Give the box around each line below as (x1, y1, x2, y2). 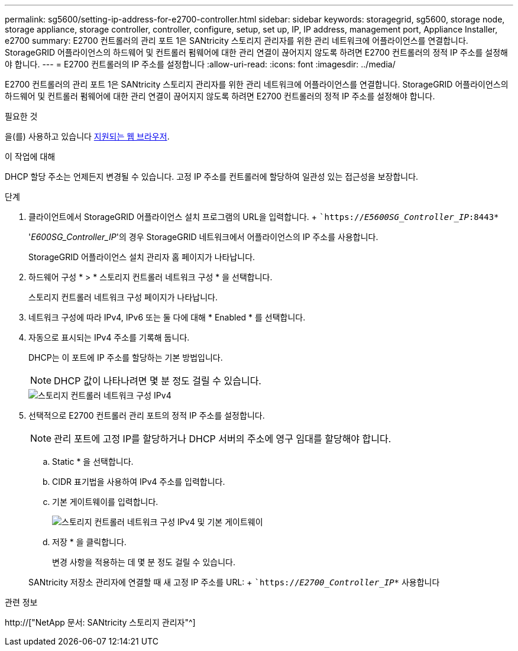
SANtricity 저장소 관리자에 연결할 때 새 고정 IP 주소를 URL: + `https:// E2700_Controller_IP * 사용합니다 (28, 577, 440, 587)
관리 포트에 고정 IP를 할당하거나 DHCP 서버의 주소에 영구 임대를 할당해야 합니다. (54, 433, 391, 445)
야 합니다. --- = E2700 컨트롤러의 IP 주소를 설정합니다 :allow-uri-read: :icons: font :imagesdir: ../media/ (5, 59, 396, 69)
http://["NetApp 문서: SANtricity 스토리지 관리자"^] (5, 617, 196, 627)
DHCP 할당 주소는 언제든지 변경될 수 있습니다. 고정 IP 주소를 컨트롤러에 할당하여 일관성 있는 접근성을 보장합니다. (5, 171, 419, 182)
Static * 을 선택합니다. (52, 456, 134, 467)
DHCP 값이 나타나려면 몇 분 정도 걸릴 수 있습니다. (54, 375, 261, 387)
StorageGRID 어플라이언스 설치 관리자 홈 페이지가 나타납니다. (28, 252, 255, 262)
